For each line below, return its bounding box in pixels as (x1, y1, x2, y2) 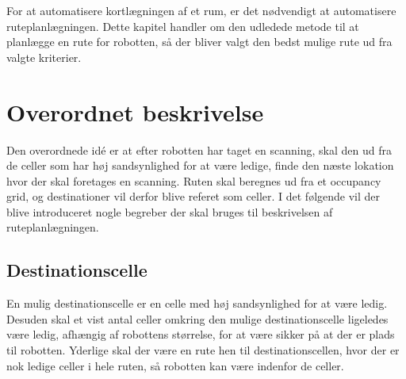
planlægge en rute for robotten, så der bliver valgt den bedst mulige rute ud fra (6, 33, 393, 50)
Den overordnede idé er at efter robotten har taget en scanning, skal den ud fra (6, 141, 392, 158)
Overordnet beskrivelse (6, 95, 264, 128)
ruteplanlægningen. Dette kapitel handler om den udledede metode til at (6, 17, 359, 34)
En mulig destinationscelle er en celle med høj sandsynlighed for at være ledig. (6, 295, 388, 312)
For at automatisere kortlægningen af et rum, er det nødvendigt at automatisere (6, 2, 396, 18)
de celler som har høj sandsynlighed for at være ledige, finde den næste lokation (6, 157, 394, 174)
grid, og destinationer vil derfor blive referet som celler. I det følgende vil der (6, 188, 381, 205)
